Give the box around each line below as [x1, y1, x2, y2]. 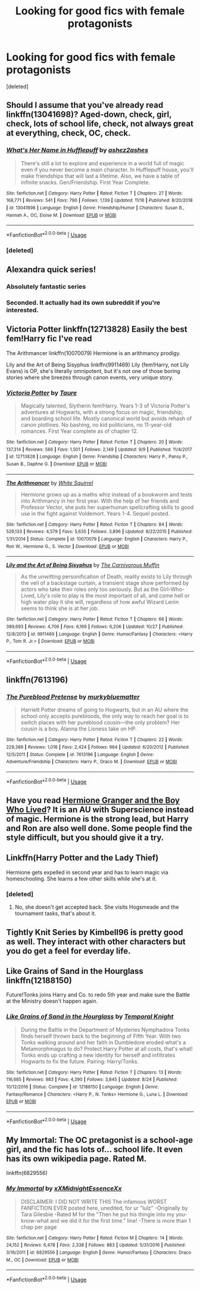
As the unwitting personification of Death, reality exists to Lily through [20, 573, 192, 580]
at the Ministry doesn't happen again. [6, 998, 98, 1005]
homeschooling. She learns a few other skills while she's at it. [6, 875, 157, 882]
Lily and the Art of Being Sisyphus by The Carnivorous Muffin [6, 562, 160, 569]
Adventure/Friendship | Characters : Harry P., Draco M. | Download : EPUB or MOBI [6, 759, 177, 765]
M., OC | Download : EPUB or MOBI [6, 1257, 79, 1263]
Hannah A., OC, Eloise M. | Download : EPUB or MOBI [6, 212, 117, 218]
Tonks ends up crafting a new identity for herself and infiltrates [20, 1051, 176, 1059]
